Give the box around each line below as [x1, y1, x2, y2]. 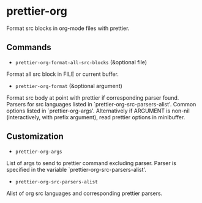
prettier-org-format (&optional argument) [15, 82, 122, 89]
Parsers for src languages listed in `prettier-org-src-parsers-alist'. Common [6, 100, 196, 108]
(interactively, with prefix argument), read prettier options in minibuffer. [6, 113, 185, 120]
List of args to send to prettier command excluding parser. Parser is [6, 159, 176, 166]
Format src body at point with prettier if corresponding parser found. [6, 94, 179, 102]
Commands [6, 42, 52, 53]
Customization [6, 131, 64, 142]
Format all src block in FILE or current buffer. [6, 70, 119, 78]
